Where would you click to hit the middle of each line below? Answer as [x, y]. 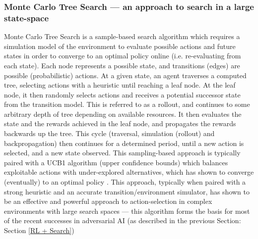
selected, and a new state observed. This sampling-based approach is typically [122, 153]
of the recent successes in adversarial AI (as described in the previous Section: [123, 220]
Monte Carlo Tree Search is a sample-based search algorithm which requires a [122, 36]
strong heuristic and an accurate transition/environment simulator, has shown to [127, 191]
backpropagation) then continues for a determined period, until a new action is [124, 143]
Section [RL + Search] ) [39, 230]
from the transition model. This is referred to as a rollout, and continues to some [127, 104]
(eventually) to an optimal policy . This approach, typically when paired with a [125, 182]
